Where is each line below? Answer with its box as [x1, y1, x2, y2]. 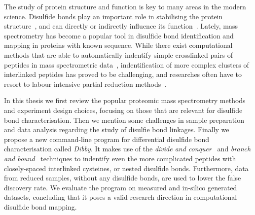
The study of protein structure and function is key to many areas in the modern [4, 1, 246, 11]
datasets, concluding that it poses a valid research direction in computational [4, 192, 237, 202]
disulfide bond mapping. [4, 201, 77, 212]
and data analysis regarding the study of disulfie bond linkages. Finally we [4, 124, 229, 135]
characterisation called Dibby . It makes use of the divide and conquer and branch [4, 143, 251, 154]
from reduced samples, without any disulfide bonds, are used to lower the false [4, 173, 241, 183]
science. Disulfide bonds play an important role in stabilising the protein [4, 11, 223, 21]
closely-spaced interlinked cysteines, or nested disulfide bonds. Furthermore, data [4, 163, 249, 173]
